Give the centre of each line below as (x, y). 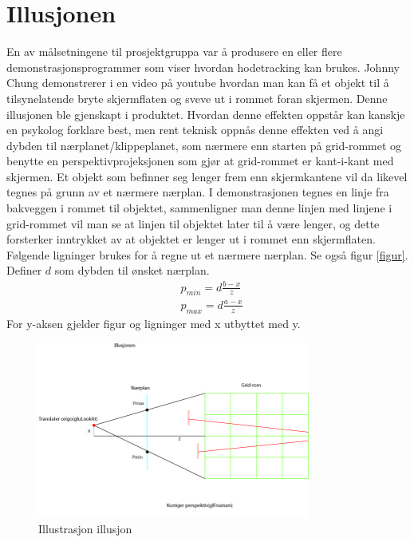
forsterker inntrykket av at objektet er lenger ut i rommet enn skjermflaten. (191, 239)
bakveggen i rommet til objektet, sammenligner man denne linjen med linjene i (199, 208)
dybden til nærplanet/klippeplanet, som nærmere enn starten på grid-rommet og (204, 145)
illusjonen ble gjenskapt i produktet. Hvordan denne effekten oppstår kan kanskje (206, 114)
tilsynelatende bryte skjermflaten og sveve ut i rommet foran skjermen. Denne (197, 98)
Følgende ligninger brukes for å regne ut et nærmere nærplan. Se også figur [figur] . (207, 254)
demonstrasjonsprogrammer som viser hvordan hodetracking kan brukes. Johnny (203, 67)
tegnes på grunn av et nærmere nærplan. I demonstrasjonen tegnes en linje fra (198, 192)
